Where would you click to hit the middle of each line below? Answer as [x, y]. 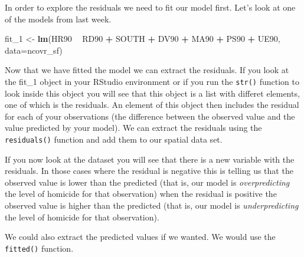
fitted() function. [39, 248]
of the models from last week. [58, 19]
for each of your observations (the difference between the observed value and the [150, 116]
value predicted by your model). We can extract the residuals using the [133, 128]
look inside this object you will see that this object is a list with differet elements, [152, 93]
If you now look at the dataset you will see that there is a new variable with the [150, 159]
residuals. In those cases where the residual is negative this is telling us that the [149, 171]
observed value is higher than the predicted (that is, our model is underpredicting [152, 205]
